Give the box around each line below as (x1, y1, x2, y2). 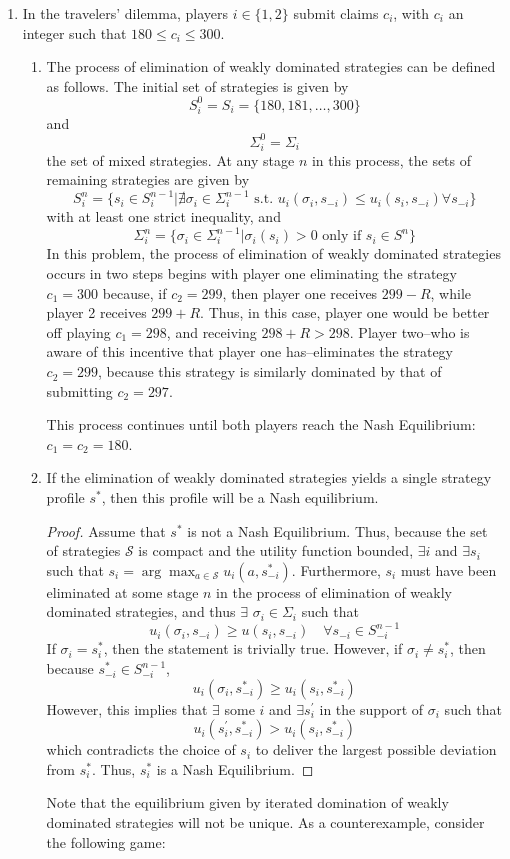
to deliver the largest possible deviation (255, 739, 497, 760)
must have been (400, 559, 497, 580)
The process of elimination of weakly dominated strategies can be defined (46, 56, 496, 77)
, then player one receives (222, 282, 378, 303)
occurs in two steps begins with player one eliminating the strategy (46, 263, 457, 284)
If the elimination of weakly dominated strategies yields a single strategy (46, 467, 492, 488)
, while (430, 282, 471, 303)
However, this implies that (46, 698, 208, 719)
